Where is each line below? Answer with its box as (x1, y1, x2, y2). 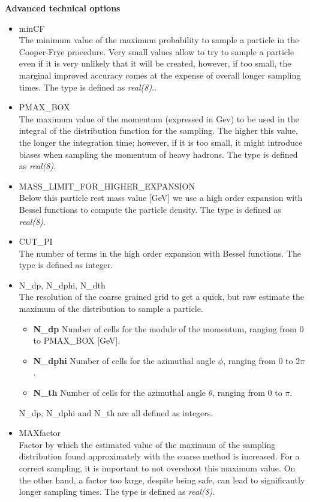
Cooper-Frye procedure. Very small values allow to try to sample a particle (19, 45, 294, 58)
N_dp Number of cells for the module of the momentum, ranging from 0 (33, 322, 304, 335)
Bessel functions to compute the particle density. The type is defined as (19, 203, 281, 215)
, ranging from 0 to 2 (223, 354, 300, 366)
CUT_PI (19, 235, 53, 248)
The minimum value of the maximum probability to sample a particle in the (19, 34, 299, 46)
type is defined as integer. (19, 258, 113, 271)
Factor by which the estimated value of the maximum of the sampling (19, 438, 276, 450)
